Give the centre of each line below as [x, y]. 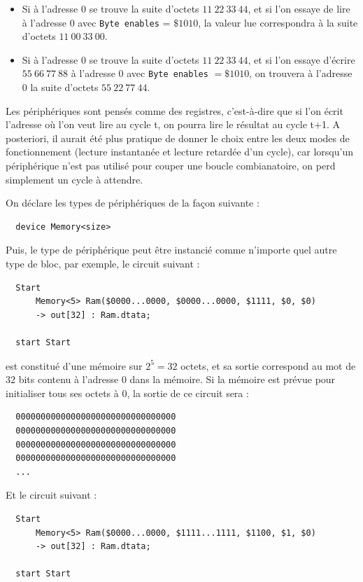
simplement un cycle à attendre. [74, 179]
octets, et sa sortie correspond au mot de [268, 365]
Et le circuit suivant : [51, 495]
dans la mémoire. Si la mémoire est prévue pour [233, 379]
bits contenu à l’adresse [69, 379]
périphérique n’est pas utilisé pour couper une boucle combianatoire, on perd [171, 166]
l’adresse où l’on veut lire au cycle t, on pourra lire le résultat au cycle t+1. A [173, 124]
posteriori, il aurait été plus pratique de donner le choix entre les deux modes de [178, 138]
